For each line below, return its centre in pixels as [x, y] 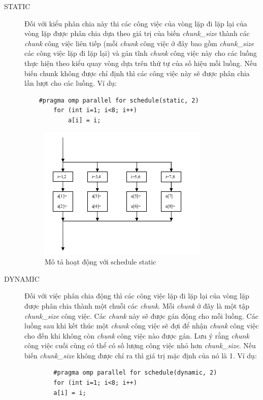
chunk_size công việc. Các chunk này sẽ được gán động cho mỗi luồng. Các [141, 315]
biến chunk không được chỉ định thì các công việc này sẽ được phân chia [137, 73]
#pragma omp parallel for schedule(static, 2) [119, 100]
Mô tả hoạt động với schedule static [101, 262]
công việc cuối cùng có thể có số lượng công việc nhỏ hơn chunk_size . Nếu [140, 345]
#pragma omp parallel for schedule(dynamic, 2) [135, 373]
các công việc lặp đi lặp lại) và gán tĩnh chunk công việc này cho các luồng [141, 53]
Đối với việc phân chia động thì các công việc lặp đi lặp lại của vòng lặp [137, 296]
